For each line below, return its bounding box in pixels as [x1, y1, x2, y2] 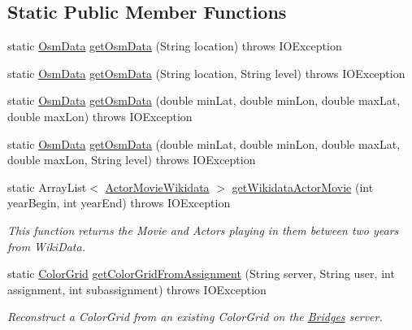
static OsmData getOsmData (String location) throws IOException [7, 37, 342, 54]
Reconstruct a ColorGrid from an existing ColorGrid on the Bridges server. [7, 308, 383, 325]
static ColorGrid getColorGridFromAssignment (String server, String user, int [7, 265, 395, 282]
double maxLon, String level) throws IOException [7, 151, 256, 168]
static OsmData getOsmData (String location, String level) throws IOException [7, 64, 405, 81]
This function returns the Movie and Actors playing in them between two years [7, 221, 399, 238]
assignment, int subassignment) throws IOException [7, 280, 267, 297]
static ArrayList [7, 178, 87, 195]
